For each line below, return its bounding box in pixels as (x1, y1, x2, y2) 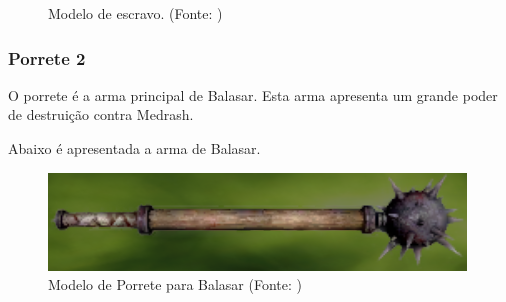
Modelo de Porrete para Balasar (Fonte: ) (48, 274, 302, 295)
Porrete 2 (8, 45, 86, 70)
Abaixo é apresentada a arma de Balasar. (8, 138, 261, 158)
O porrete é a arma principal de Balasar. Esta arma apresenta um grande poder (8, 84, 498, 105)
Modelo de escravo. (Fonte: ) (48, 3, 223, 23)
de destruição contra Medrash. (8, 104, 194, 125)
